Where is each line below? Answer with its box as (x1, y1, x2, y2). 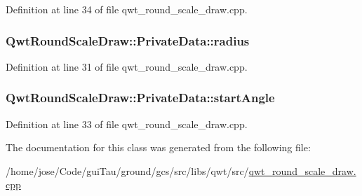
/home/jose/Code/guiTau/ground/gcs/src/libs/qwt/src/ (6, 163, 249, 178)
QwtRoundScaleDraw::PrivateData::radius (6, 31, 250, 49)
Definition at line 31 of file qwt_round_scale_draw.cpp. (6, 59, 248, 73)
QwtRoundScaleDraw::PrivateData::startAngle (6, 89, 275, 106)
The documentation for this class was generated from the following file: (6, 140, 311, 155)
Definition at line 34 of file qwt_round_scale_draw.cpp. (6, 2, 248, 16)
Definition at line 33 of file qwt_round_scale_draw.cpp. (6, 116, 248, 131)
